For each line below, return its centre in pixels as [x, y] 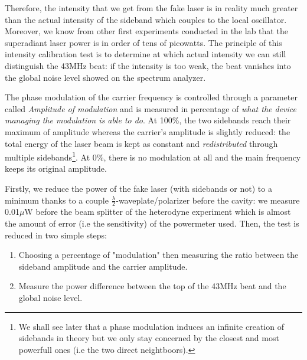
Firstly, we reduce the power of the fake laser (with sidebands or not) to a [138, 188]
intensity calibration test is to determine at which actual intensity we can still [146, 54]
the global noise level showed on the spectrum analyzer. [105, 77]
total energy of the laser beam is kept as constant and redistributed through [141, 143]
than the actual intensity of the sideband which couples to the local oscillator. [146, 19]
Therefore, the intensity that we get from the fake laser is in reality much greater [151, 8]
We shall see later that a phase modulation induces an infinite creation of [151, 326]
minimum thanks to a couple [57, 200]
